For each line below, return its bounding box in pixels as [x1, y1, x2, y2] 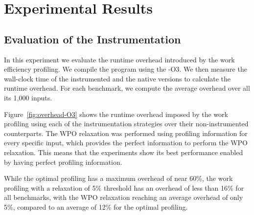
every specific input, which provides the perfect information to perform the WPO [4, 137, 248, 148]
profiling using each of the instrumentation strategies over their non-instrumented [4, 118, 249, 129]
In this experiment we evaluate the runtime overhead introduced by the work [4, 54, 235, 64]
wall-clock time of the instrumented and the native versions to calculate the [4, 73, 231, 83]
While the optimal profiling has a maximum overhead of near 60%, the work [4, 173, 233, 183]
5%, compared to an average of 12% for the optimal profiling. [4, 201, 188, 212]
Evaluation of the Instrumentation [4, 31, 181, 46]
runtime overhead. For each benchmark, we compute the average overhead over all [4, 83, 250, 93]
